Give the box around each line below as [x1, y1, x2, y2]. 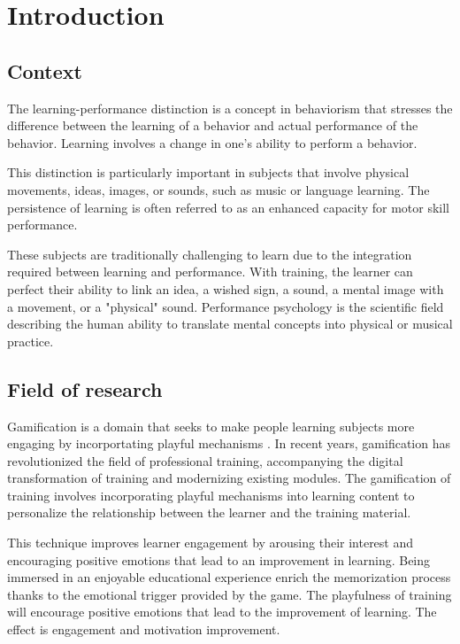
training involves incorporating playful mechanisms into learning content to [7, 485, 415, 504]
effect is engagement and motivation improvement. [7, 620, 280, 639]
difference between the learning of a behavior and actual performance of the [7, 116, 418, 135]
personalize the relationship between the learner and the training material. [7, 503, 411, 522]
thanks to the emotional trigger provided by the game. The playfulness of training [7, 585, 452, 603]
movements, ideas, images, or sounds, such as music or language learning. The [7, 180, 430, 198]
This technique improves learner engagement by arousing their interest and [7, 533, 414, 552]
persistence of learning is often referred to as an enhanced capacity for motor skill [7, 198, 449, 216]
